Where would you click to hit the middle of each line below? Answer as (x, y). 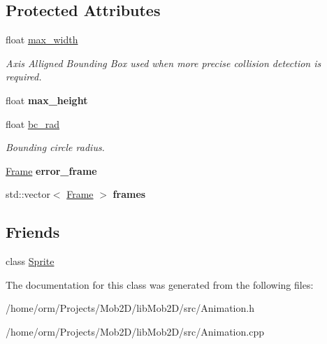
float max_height (47, 100)
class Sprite (30, 261)
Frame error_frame (51, 170)
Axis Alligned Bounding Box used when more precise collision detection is (163, 63)
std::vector (28, 194)
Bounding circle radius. (55, 147)
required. (24, 77)
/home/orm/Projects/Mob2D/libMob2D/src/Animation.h (130, 308)
